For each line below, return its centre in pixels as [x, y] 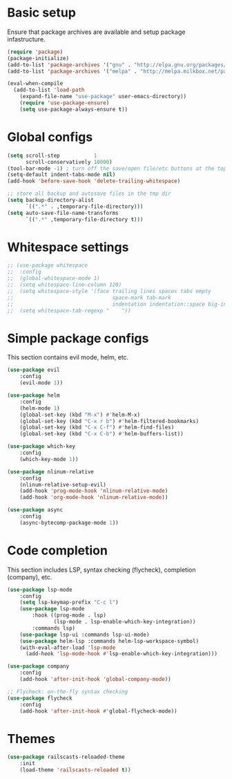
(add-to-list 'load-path [49, 90]
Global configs [50, 137]
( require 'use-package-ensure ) [65, 103]
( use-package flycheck [40, 698]
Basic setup [41, 13]
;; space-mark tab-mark [89, 298]
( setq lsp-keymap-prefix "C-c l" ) [69, 603]
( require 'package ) [35, 52]
